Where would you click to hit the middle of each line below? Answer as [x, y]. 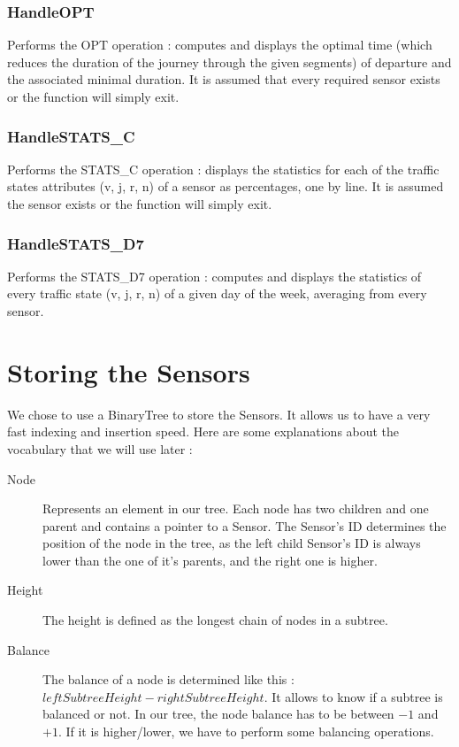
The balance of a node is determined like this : [168, 679]
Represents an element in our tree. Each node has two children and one [236, 508]
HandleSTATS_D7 [76, 243]
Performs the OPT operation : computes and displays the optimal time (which [220, 45]
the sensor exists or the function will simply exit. [140, 204]
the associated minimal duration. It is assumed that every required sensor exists [224, 79]
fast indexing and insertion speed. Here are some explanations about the [203, 431]
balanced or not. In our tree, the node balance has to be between [218, 714]
